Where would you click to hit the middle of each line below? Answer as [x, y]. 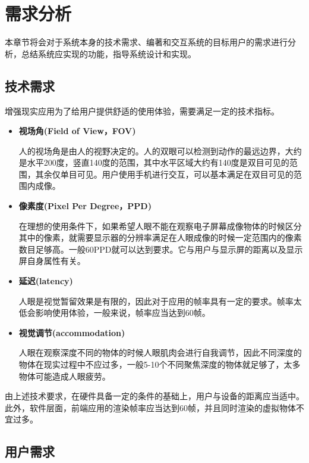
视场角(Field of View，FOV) [77, 131]
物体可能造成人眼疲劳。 [64, 376]
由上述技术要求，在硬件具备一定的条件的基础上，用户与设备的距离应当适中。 [154, 396]
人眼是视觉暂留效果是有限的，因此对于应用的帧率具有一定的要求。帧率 [156, 301]
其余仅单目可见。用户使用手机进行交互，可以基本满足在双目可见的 [164, 174]
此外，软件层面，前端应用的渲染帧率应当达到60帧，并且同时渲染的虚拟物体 [150, 407]
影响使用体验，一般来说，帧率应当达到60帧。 [123, 313]
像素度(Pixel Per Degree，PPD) [85, 206]
